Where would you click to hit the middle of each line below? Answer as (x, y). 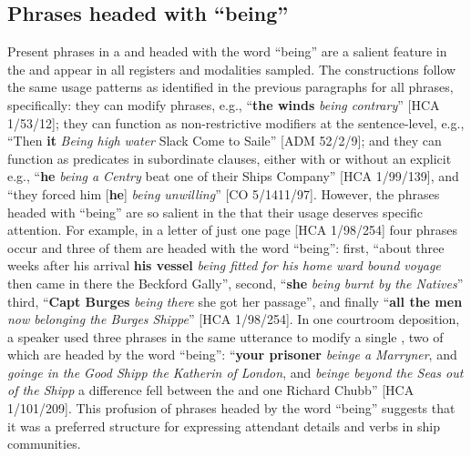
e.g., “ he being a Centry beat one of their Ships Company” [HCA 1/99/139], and (233, 176)
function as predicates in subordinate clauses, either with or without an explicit (230, 158)
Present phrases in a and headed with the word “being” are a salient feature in (227, 51)
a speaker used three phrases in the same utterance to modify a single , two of (225, 336)
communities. (44, 444)
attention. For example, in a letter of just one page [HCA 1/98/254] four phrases (233, 230)
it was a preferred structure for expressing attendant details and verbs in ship (224, 426)
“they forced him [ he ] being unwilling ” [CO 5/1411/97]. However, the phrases (224, 193)
